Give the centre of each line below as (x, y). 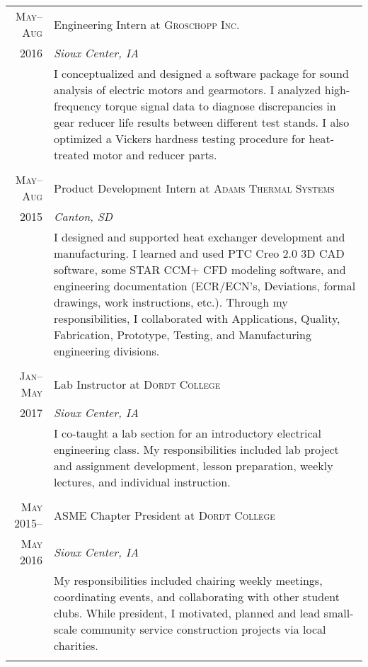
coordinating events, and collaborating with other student (197, 597)
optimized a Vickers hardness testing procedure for (180, 138)
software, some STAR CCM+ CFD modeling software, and (200, 269)
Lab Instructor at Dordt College (137, 384)
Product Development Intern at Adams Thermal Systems (194, 188)
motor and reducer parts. (155, 155)
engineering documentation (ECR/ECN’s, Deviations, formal (205, 286)
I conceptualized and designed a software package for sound (201, 73)
